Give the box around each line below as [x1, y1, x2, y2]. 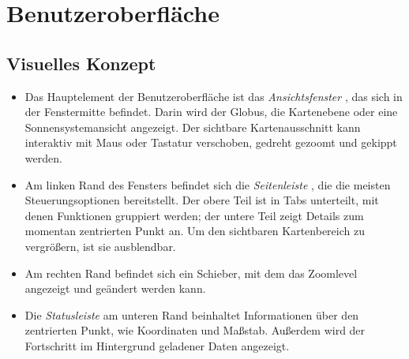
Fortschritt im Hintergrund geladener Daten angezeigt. [24, 337, 290, 353]
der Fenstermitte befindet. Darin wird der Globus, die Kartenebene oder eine [24, 103, 398, 120]
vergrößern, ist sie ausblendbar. [24, 237, 176, 254]
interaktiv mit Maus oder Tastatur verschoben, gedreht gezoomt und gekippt [24, 134, 397, 151]
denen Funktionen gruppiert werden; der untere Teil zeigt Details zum [24, 207, 364, 223]
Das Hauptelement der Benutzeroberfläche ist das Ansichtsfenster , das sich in [24, 88, 403, 104]
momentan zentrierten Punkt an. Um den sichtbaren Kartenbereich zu [24, 223, 365, 239]
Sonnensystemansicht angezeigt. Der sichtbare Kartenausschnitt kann [24, 118, 361, 135]
